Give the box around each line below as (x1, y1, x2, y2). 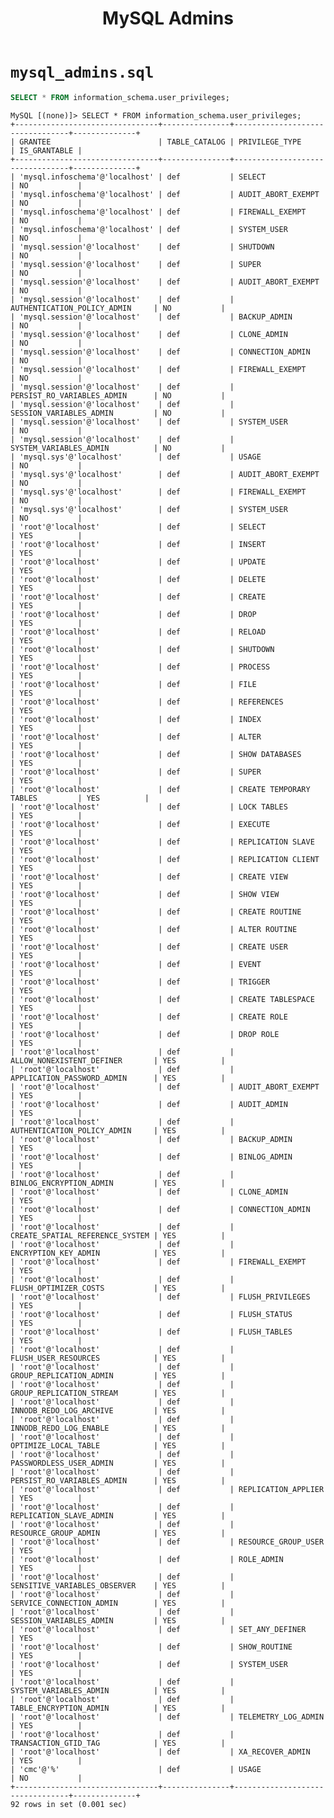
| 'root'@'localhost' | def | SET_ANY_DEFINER (10, 1624, 307, 1634)
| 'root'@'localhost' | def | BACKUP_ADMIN (10, 1134, 293, 1144)
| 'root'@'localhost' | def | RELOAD (10, 627, 267, 637)
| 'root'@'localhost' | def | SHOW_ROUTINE (10, 1642, 293, 1652)
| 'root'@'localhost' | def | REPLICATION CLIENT (10, 854, 320, 864)
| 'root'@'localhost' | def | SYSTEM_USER (10, 1659, 288, 1669)
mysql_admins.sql (10, 63, 155, 82)
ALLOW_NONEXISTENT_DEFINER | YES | (10, 1055, 226, 1066)
